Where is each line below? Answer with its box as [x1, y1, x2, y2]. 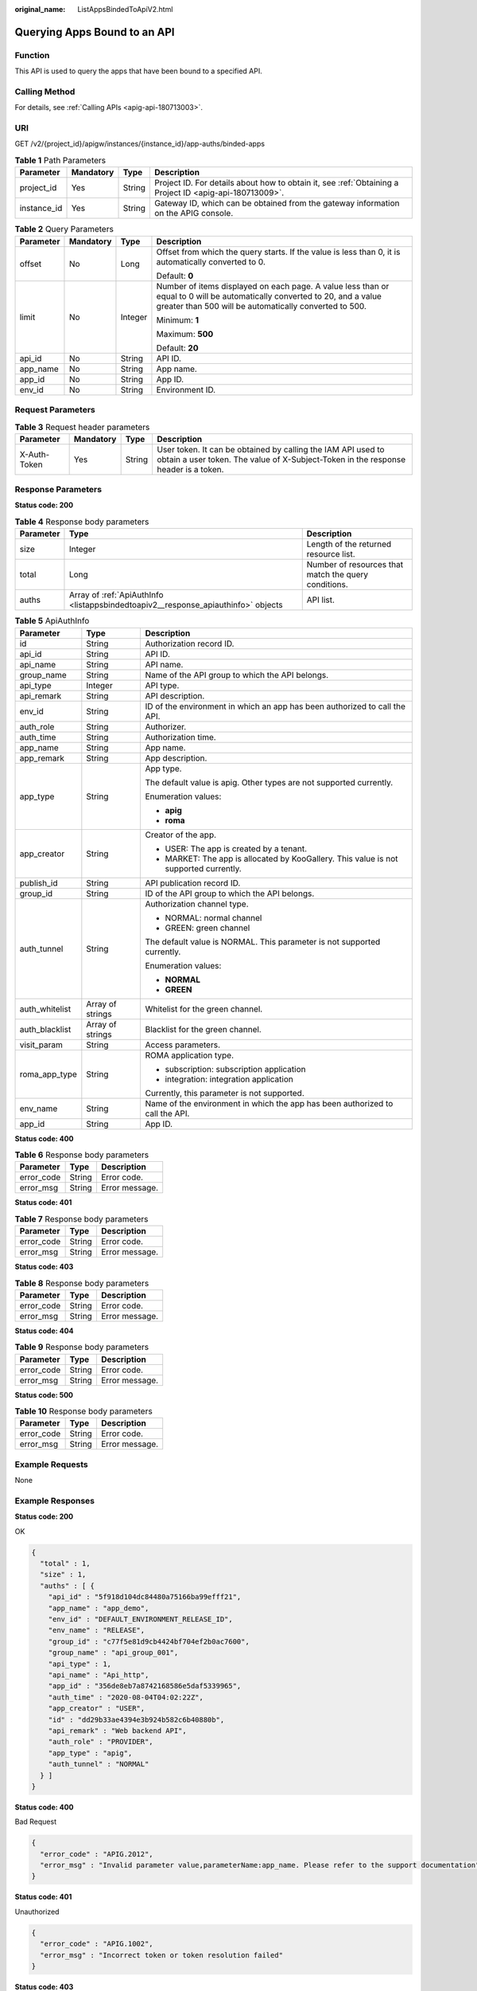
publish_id [19, 877, 58, 888]
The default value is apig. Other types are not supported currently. [145, 776, 394, 788]
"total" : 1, [40, 1559, 91, 1568]
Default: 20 [156, 342, 199, 354]
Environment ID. [156, 384, 216, 395]
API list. [306, 594, 335, 605]
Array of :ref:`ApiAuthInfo [68, 589, 164, 600]
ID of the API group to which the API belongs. [145, 888, 315, 899]
